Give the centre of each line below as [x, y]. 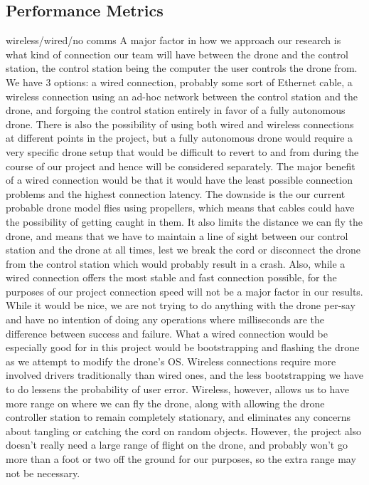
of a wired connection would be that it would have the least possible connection [179, 180]
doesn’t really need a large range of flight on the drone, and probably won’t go [177, 445]
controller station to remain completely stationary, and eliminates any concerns [178, 417]
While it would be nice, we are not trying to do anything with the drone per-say [181, 305]
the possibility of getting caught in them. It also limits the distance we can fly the [184, 221]
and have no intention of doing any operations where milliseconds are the [165, 319]
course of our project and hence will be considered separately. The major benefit [181, 166]
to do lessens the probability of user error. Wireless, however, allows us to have [178, 389]
